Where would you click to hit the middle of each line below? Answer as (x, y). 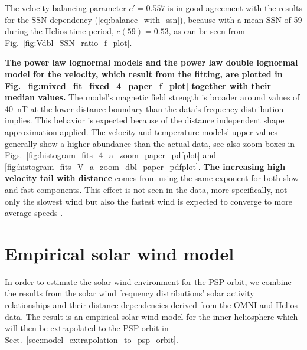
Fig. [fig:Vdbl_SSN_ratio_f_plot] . (68, 42)
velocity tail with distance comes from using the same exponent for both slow (152, 178)
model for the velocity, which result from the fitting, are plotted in (144, 73)
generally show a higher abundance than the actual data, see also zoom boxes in (150, 143)
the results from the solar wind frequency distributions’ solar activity (130, 293)
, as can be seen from (207, 31)
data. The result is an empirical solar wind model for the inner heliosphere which (151, 316)
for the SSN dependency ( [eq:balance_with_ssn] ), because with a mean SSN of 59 (153, 19)
